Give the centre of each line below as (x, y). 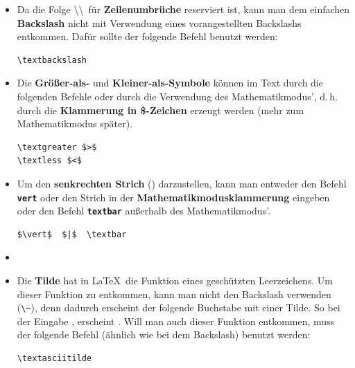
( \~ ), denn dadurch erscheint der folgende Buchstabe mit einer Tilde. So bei (179, 307)
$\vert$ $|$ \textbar (72, 234)
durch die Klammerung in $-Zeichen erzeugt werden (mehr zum (161, 110)
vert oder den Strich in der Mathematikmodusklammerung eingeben (173, 197)
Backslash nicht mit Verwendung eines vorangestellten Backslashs (159, 22)
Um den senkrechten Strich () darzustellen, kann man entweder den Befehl (182, 183)
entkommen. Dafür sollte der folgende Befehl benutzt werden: (147, 36)
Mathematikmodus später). (75, 123)
